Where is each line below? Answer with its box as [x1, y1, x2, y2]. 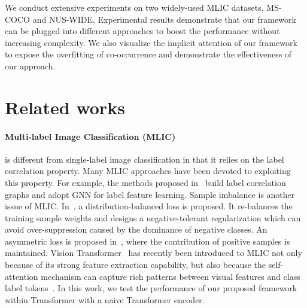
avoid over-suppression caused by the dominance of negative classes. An [5, 223, 268, 236]
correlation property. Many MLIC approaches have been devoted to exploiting [5, 164, 291, 177]
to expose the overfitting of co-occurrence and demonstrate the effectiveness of [5, 48, 292, 60]
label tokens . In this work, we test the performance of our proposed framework [5, 282, 297, 294]
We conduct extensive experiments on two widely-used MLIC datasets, [5, 1, 264, 13]
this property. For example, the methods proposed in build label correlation [5, 176, 286, 188]
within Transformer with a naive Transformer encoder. [5, 293, 205, 306]
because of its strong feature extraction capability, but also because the [5, 258, 266, 271]
